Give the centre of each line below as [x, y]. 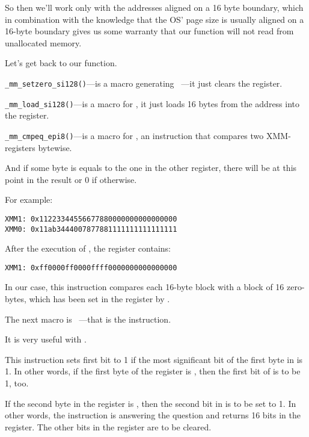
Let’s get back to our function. [61, 63]
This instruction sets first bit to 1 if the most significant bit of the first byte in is [154, 359]
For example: [29, 200]
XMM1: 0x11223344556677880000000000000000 [91, 219]
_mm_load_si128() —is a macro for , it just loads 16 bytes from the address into [152, 103]
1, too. [17, 383]
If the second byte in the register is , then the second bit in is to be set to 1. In [151, 403]
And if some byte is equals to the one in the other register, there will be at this [151, 168]
